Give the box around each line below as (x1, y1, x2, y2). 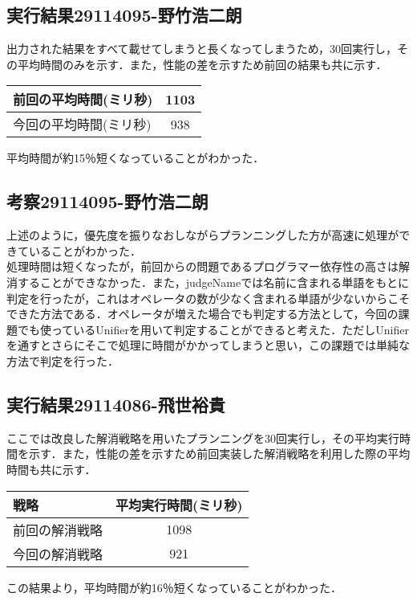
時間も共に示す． (6, 460, 96, 477)
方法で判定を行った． (6, 352, 119, 369)
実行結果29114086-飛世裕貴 (6, 391, 225, 416)
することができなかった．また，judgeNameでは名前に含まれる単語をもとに (17, 273, 409, 290)
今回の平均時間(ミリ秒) (13, 115, 152, 134)
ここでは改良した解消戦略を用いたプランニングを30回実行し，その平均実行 (6, 429, 399, 446)
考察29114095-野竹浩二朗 (6, 189, 208, 214)
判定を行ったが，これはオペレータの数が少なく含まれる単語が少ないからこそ (6, 289, 411, 306)
